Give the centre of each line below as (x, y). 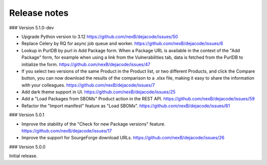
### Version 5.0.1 (27, 115)
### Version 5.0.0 (27, 147)
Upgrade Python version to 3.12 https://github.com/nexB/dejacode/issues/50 (100, 37)
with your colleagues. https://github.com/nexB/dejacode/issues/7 (88, 85)
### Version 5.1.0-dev (32, 28)
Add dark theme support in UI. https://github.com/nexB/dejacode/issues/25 (98, 92)
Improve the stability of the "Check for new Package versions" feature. (93, 124)
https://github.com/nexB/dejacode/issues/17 (67, 131)
